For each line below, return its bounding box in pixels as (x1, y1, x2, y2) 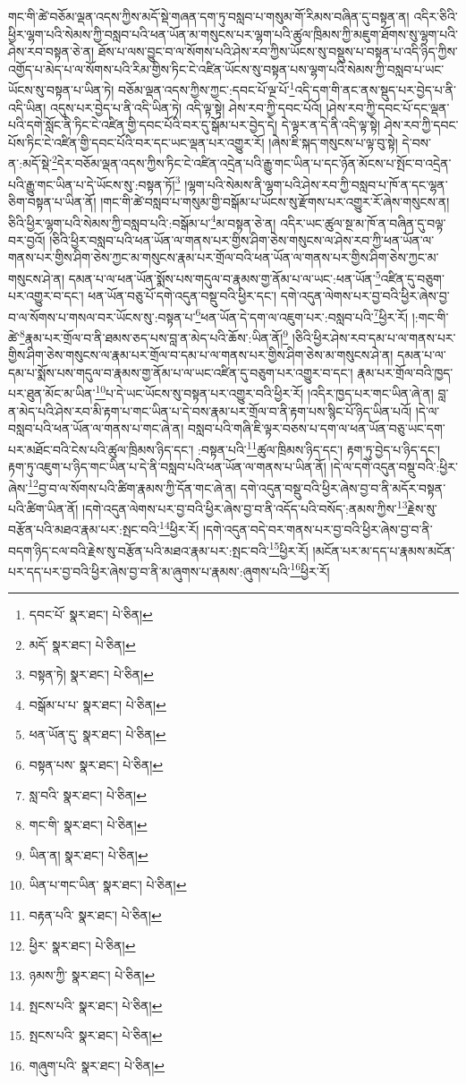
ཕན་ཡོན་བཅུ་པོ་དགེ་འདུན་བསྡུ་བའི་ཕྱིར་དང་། (88, 286, 277, 305)
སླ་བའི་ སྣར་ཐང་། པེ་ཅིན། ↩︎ (29, 785, 147, 804)
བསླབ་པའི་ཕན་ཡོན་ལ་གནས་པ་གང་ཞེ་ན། (8, 419, 184, 438)
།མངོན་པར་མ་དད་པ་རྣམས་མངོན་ (312, 541, 455, 559)
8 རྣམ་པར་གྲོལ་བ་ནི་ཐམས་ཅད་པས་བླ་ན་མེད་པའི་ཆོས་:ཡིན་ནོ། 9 (19, 326, 289, 346)
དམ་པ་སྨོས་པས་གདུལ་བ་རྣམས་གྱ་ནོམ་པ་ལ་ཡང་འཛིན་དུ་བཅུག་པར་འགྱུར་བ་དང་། (8, 363, 353, 381)
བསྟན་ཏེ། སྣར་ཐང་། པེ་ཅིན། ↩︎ (29, 665, 154, 684)
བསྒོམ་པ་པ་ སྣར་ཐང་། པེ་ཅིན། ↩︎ (29, 695, 166, 713)
